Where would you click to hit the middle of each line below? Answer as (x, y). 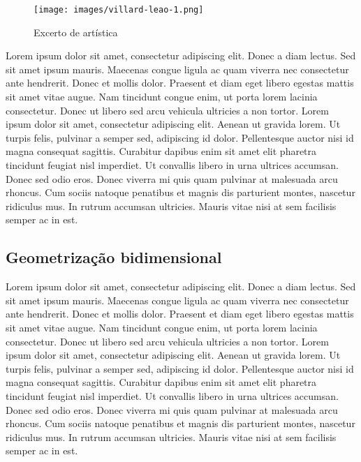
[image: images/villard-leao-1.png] (119, 10)
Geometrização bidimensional (114, 257)
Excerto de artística (76, 32)
